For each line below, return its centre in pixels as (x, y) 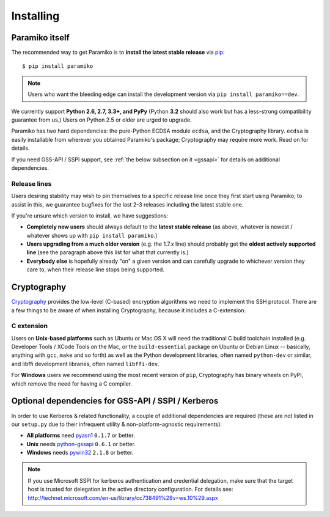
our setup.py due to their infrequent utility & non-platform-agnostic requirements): (117, 424)
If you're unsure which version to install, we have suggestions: (90, 215)
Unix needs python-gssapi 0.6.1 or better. (81, 444)
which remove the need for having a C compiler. (72, 383)
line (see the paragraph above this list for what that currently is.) (108, 252)
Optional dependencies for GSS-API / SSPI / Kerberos (115, 401)
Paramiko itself (40, 38)
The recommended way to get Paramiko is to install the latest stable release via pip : (118, 53)
